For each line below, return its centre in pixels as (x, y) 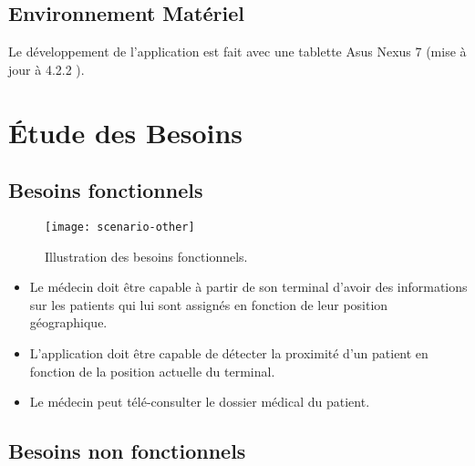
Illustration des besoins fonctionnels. (146, 256)
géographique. (68, 322)
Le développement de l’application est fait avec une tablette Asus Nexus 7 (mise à (237, 52)
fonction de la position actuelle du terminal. (152, 371)
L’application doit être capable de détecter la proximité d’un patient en (229, 353)
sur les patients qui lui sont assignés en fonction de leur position (209, 304)
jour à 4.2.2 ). (46, 69)
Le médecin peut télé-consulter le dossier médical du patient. (200, 402)
